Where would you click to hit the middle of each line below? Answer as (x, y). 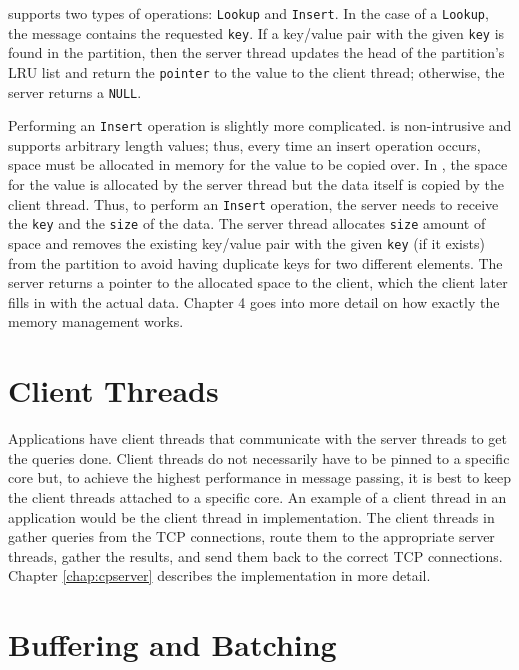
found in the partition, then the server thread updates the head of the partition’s (256, 52)
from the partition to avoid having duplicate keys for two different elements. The (255, 262)
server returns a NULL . (75, 91)
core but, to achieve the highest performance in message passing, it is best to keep (260, 477)
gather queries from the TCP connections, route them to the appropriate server (251, 536)
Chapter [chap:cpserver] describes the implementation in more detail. (219, 575)
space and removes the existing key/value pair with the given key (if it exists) (246, 242)
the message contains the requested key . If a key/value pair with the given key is (256, 32)
